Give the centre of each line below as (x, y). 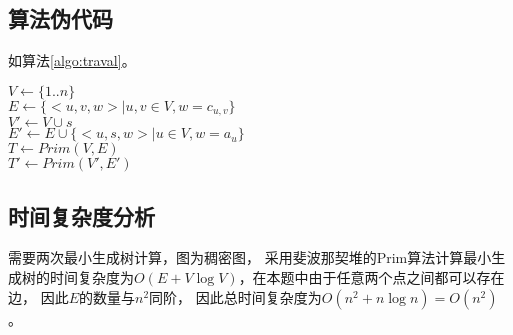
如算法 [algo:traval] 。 (72, 60)
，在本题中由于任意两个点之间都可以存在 (371, 277)
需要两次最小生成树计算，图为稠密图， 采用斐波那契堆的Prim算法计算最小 (250, 257)
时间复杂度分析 (81, 215)
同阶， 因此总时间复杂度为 (235, 296)
